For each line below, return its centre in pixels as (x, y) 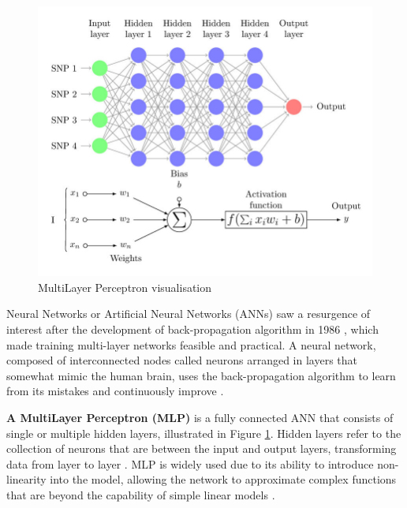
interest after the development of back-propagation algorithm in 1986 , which (192, 329)
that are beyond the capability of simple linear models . (141, 494)
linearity (26, 479)
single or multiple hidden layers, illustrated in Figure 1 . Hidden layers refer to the (204, 433)
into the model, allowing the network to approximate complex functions (223, 479)
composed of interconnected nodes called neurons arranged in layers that (182, 360)
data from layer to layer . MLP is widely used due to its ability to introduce (190, 463)
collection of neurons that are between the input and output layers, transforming (202, 448)
